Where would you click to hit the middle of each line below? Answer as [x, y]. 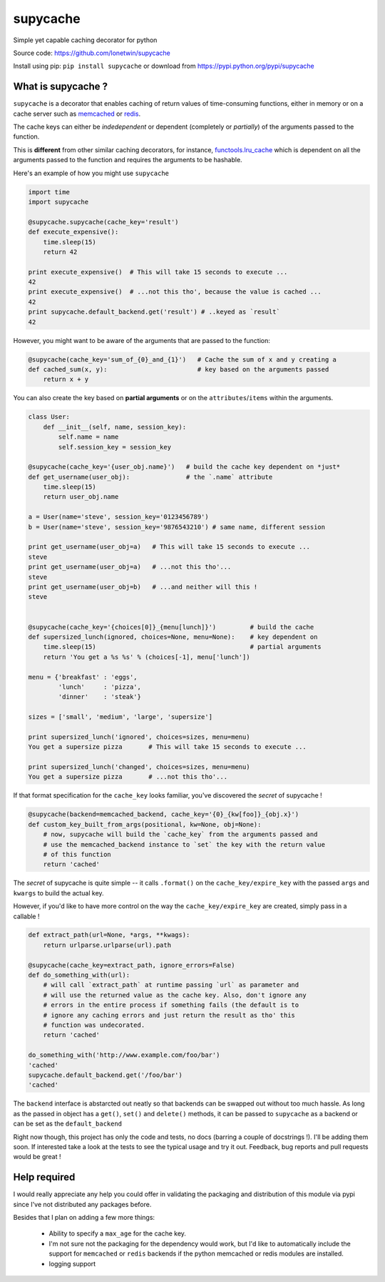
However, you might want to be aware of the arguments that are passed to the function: [142, 340]
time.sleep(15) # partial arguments [183, 647]
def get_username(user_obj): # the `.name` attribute [150, 477]
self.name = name [88, 437]
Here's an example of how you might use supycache [91, 173]
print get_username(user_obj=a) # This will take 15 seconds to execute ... [169, 547]
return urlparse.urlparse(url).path [107, 945]
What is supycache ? [61, 87]
